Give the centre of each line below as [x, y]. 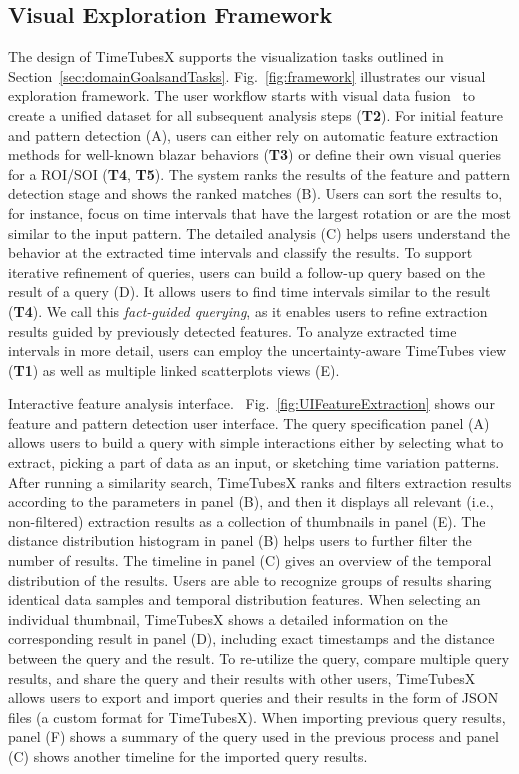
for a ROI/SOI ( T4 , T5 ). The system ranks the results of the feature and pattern [259, 173]
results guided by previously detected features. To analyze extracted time [232, 330]
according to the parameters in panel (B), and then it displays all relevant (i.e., [251, 501]
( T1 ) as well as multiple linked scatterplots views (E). [174, 369]
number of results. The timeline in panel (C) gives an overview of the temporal [250, 560]
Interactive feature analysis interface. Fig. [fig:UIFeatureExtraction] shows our [251, 403]
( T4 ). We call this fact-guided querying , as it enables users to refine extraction [248, 310]
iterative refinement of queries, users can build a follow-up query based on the [246, 271]
